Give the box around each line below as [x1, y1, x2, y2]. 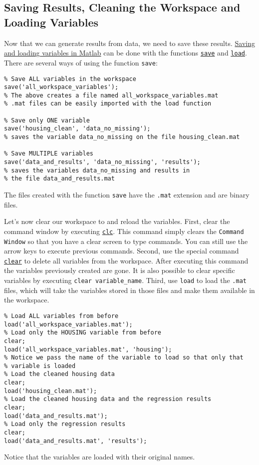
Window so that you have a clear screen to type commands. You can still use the [4, 235, 248, 246]
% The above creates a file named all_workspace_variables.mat [4, 91, 219, 99]
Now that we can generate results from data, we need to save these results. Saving [4, 37, 255, 48]
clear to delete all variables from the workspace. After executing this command [4, 255, 249, 265]
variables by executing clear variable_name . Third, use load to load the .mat [4, 275, 247, 285]
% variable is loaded [4, 362, 76, 369]
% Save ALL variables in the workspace [4, 75, 136, 82]
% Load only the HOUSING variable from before [4, 329, 161, 336]
